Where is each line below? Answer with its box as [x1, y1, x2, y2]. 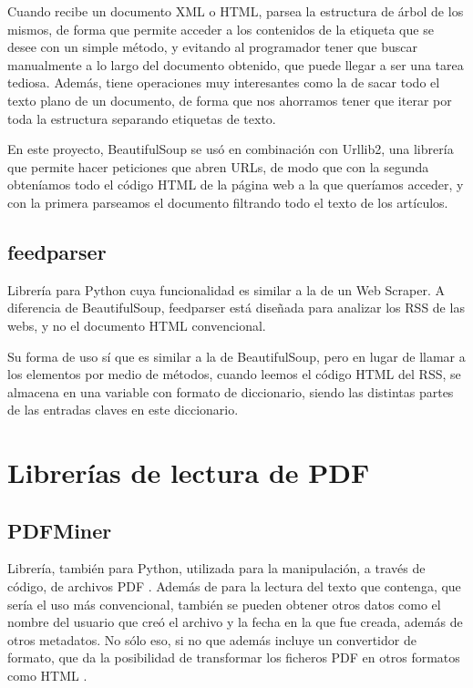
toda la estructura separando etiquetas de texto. [7, 108, 276, 128]
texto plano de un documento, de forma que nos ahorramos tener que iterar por [7, 90, 452, 109]
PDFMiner [7, 516, 112, 544]
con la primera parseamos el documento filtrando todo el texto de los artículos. [7, 192, 448, 211]
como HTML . [7, 666, 87, 685]
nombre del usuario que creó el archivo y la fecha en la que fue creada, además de [7, 612, 463, 632]
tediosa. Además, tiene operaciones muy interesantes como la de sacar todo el [7, 73, 440, 92]
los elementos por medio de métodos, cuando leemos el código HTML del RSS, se [7, 365, 461, 384]
